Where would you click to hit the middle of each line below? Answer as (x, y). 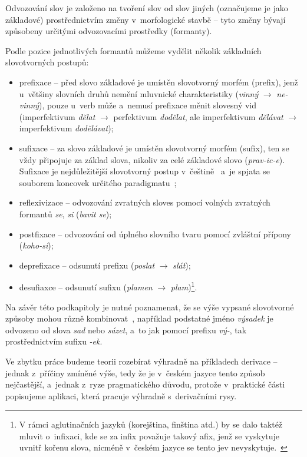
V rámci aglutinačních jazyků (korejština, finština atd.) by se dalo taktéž (151, 424)
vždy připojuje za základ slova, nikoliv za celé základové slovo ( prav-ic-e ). (152, 159)
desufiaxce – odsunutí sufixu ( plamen (86, 287)
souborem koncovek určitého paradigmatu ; (98, 182)
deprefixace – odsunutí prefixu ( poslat (87, 265)
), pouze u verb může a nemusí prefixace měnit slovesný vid (148, 105)
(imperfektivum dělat (57, 116)
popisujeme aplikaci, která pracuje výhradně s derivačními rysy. (121, 395)
